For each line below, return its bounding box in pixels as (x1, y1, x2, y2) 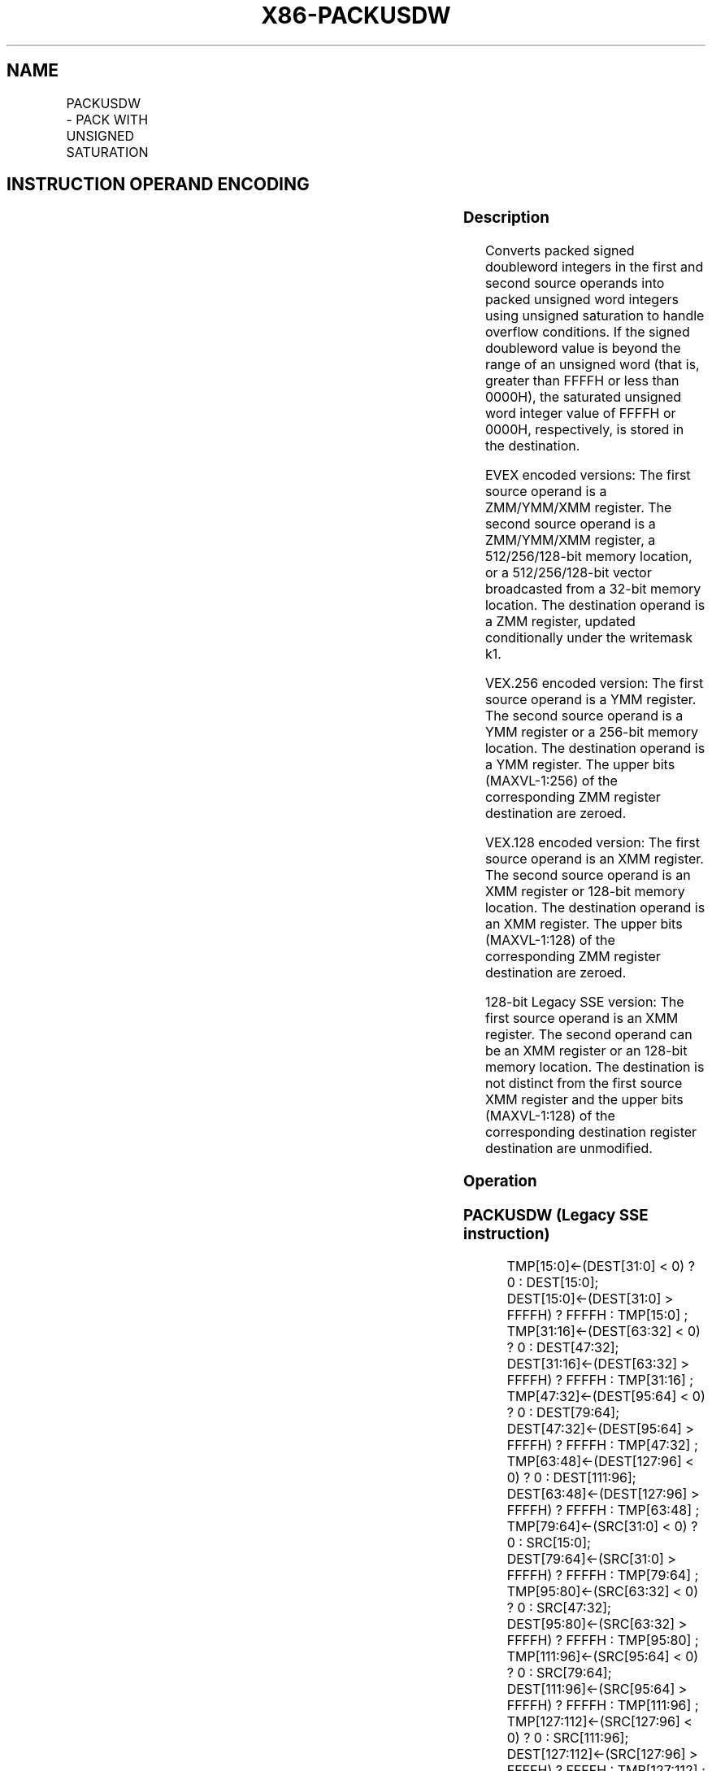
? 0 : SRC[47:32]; (506, 1599, 611, 1617)
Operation (463, 1171, 537, 1190)
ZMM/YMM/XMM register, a (484, 532, 656, 549)
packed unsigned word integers (484, 291, 679, 308)
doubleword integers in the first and (484, 259, 704, 276)
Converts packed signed (484, 242, 635, 259)
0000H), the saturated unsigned (484, 389, 682, 406)
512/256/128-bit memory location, (484, 548, 692, 565)
